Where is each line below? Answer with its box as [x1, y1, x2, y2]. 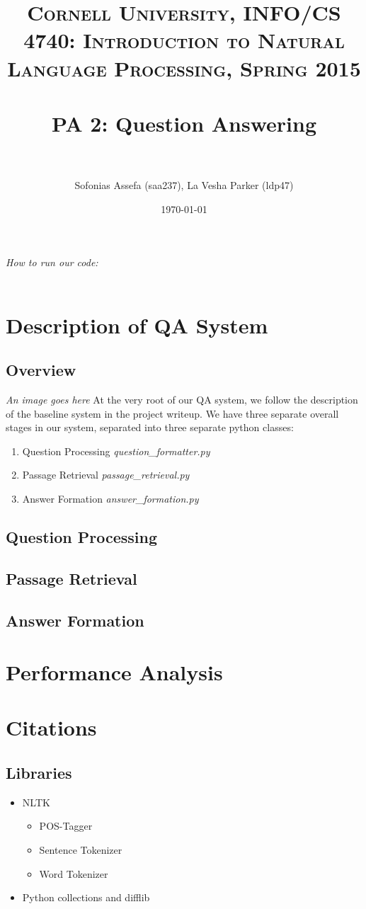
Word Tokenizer [39, 866, 108, 881]
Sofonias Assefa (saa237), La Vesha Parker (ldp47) [74, 178, 294, 193]
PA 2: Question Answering [51, 108, 317, 137]
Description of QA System [6, 310, 268, 339]
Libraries [6, 762, 72, 784]
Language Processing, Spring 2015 [7, 53, 361, 82]
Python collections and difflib [22, 890, 150, 905]
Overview [6, 359, 76, 381]
